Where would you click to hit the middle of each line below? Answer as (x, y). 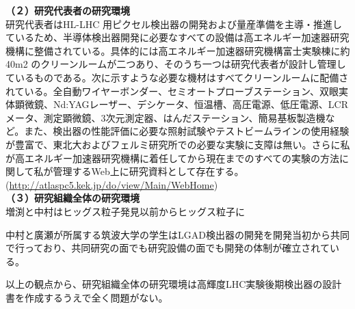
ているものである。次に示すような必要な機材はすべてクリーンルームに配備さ (177, 77)
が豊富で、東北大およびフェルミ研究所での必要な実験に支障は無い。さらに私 (178, 144)
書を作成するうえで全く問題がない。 (87, 297)
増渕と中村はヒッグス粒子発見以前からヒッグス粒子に (125, 211)
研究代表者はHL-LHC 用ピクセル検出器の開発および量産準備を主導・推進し (174, 24)
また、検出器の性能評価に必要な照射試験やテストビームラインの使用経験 (187, 131)
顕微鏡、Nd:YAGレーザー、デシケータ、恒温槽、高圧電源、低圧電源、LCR (181, 104)
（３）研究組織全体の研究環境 (73, 198)
